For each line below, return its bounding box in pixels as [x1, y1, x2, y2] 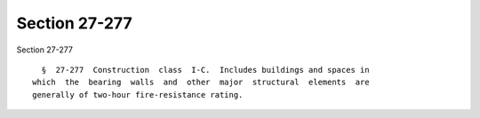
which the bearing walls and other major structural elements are [32, 77, 370, 88]
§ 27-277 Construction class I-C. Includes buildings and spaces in [41, 65, 370, 75]
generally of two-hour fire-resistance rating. [32, 90, 244, 99]
